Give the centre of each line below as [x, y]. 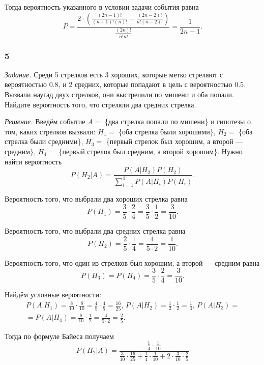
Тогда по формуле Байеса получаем [59, 336]
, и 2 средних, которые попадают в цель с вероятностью [145, 84]
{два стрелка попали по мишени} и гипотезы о [178, 121]
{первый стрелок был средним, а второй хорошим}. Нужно [151, 151]
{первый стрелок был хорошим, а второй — [174, 141]
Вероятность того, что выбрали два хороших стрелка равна [96, 199]
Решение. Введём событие [45, 121]
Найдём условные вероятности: [53, 294]
